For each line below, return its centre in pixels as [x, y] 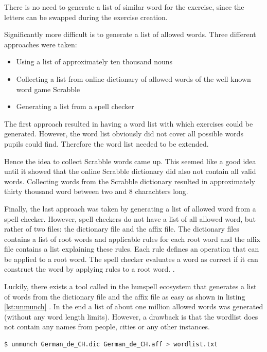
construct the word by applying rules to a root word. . [90, 269]
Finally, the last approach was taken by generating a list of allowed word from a [130, 208]
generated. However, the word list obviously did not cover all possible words [124, 134]
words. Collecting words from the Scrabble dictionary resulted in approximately [130, 181]
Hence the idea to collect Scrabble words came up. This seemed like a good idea [130, 161]
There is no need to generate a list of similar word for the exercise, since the [124, 7]
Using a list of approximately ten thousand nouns [94, 61]
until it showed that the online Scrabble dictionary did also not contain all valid [130, 171]
